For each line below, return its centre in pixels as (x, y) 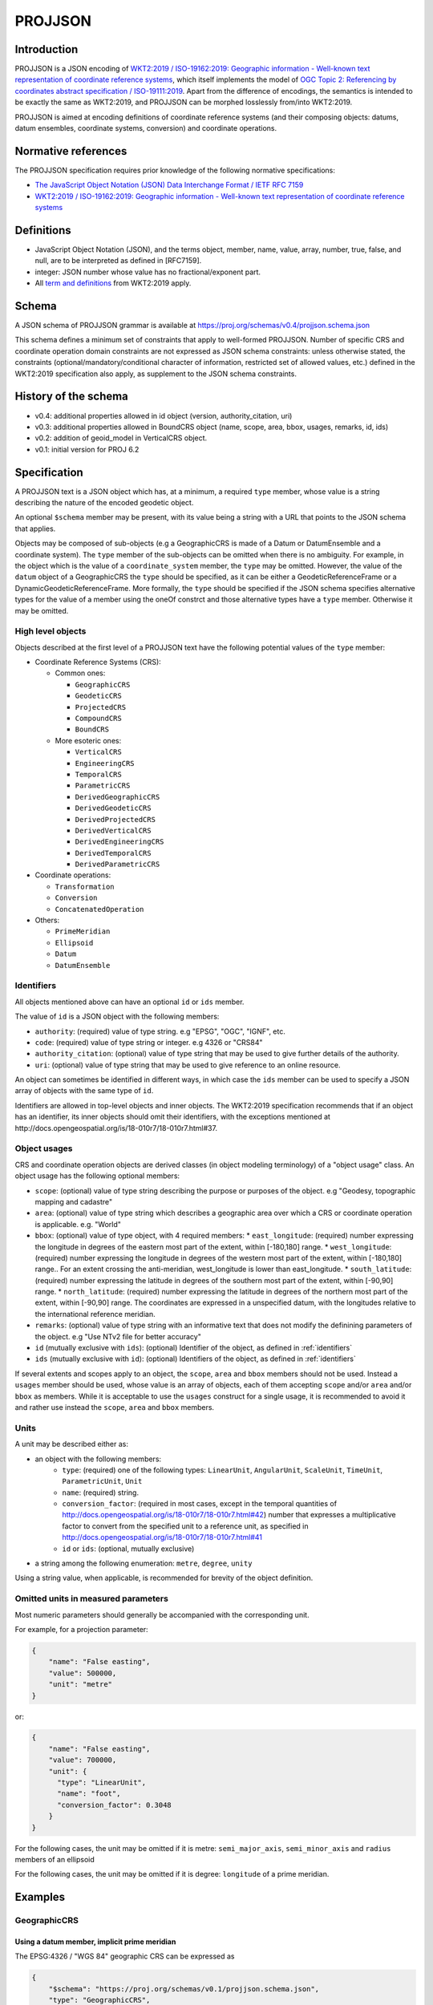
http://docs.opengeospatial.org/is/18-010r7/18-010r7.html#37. (116, 1128)
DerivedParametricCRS (117, 865)
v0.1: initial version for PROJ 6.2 (87, 449)
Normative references (71, 151)
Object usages (44, 1148)
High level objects (51, 631)
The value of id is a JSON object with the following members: (117, 1017)
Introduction (47, 49)
